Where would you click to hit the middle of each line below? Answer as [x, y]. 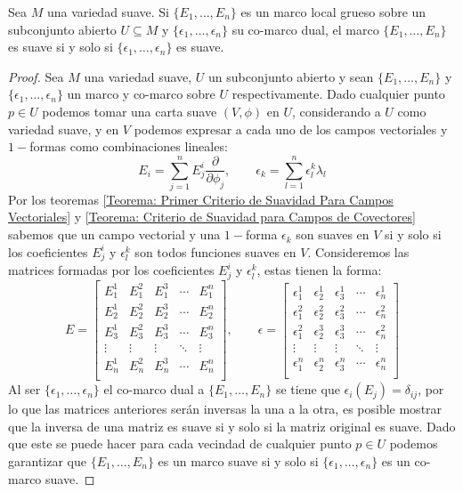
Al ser [24, 389]
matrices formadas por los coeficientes [111, 270]
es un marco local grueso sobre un [333, 12]
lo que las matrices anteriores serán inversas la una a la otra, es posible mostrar [225, 409]
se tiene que [308, 389]
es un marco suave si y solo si [238, 460]
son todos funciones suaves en [215, 251]
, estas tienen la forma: [319, 270]
